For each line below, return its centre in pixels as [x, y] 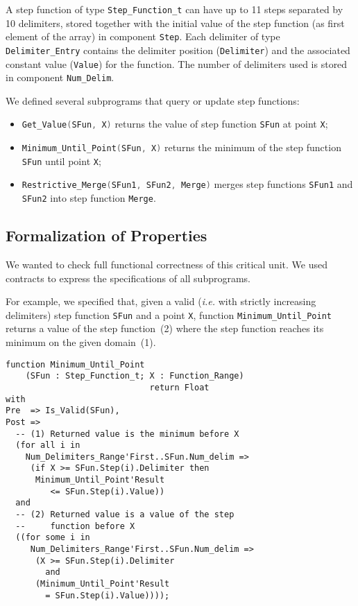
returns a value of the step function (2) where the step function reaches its [165, 328]
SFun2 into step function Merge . [89, 198]
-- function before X [75, 526]
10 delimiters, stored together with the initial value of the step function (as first [175, 23]
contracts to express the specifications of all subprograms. [128, 278]
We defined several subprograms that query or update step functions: [153, 100]
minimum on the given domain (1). [81, 341]
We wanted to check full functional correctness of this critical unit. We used [167, 264]
